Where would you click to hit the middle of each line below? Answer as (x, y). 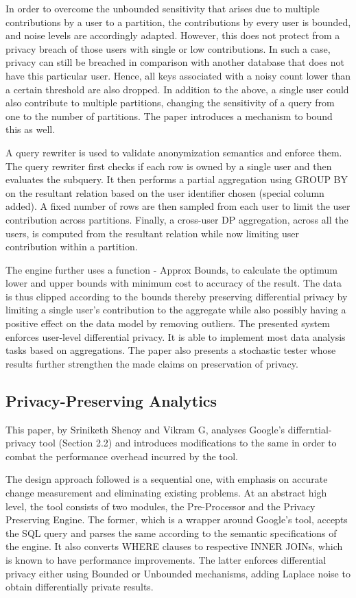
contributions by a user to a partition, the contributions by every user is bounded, (178, 22)
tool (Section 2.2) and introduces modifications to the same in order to (188, 443)
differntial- (310, 429)
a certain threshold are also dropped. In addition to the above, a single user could (177, 89)
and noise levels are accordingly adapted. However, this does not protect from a (173, 35)
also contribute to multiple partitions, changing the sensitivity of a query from (170, 103)
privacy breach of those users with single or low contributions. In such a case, (168, 48)
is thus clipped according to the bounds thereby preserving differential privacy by (177, 296)
